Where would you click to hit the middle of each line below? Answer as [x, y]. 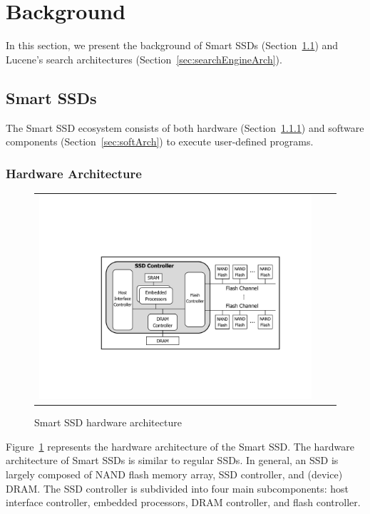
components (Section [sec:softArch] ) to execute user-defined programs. [160, 142]
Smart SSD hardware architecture [108, 422]
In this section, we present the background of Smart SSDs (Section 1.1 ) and [172, 45]
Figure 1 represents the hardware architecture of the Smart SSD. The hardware [180, 446]
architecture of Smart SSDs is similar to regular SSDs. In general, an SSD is [172, 460]
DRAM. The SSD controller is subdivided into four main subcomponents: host [178, 488]
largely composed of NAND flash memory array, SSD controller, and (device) [174, 474]
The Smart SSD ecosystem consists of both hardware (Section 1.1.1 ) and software [185, 127]
